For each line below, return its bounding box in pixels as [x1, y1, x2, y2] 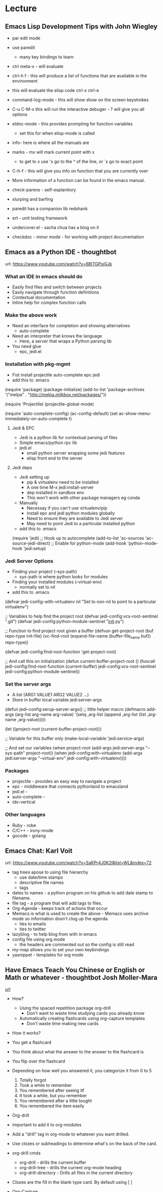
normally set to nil [19, 584, 55, 590]
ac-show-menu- [118, 410, 152, 416]
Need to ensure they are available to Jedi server [26, 515, 123, 521]
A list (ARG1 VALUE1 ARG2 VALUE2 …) [12, 692, 89, 698]
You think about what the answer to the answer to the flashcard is [12, 1049, 144, 1055]
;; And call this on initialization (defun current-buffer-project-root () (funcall [5, 658, 155, 664]
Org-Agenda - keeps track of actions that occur [12, 905, 108, 911]
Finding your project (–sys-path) [12, 569, 77, 574]
